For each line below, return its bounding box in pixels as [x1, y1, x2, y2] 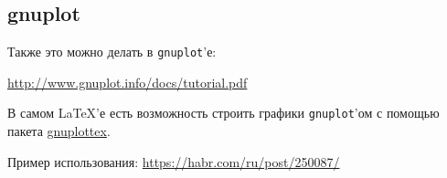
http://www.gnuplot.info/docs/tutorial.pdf [7, 72, 248, 91]
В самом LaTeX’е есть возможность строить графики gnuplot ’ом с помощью [7, 103, 440, 122]
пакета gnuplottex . [7, 121, 111, 141]
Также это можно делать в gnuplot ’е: [7, 42, 217, 61]
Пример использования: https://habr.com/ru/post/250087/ [7, 152, 340, 171]
